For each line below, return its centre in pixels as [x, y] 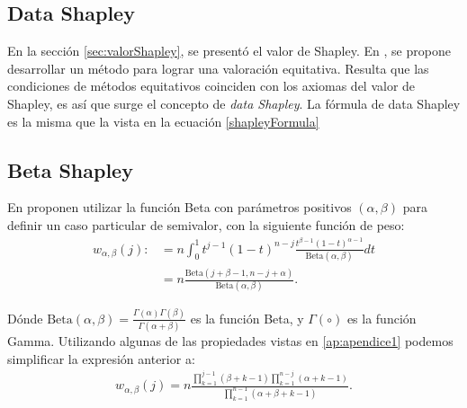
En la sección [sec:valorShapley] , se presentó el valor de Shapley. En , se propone [229, 51]
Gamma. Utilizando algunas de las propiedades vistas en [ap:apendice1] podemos [230, 341]
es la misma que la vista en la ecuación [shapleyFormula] [163, 121]
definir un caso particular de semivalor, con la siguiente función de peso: [206, 224]
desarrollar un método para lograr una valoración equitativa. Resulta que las [218, 68]
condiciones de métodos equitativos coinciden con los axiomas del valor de [211, 86]
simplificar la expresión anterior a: [101, 358]
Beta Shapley [70, 169]
